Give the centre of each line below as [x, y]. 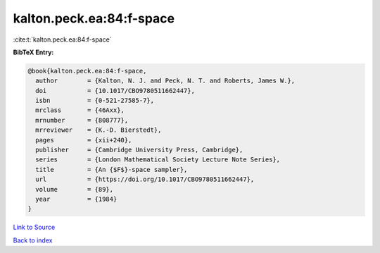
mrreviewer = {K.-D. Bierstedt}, [99, 130]
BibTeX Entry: [33, 52]
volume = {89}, [75, 189]
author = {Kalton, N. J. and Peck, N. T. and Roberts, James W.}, [165, 81]
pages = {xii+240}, [84, 140]
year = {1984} [76, 199]
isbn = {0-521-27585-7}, [95, 101]
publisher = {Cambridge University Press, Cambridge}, [139, 150]
